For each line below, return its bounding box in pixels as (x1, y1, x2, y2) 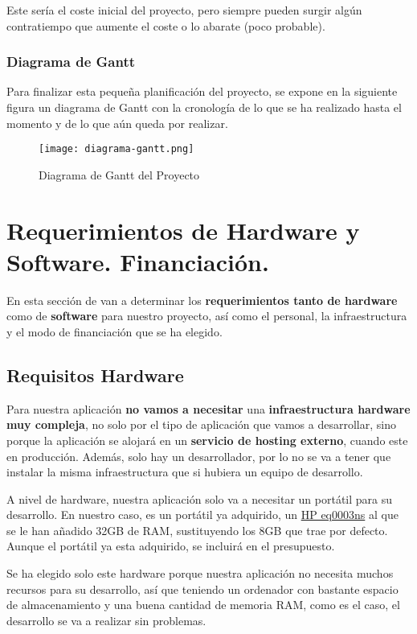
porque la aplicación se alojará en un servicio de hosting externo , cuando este (6, 431, 408, 448)
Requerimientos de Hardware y (6, 213, 360, 246)
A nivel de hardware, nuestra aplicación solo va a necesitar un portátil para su (6, 490, 393, 507)
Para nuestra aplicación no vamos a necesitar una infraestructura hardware (6, 400, 411, 417)
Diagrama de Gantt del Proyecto (39, 166, 200, 183)
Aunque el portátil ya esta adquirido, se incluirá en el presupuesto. (6, 537, 335, 554)
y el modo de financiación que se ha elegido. (6, 323, 223, 340)
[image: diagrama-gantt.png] (39, 143, 194, 155)
